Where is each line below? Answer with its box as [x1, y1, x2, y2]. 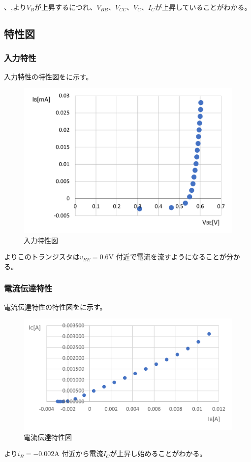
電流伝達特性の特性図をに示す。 [4, 301, 107, 312]
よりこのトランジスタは [4, 251, 80, 262]
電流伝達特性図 [24, 431, 72, 442]
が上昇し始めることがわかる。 [110, 448, 207, 459]
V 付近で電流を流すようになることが [108, 251, 226, 262]
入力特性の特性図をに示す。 [4, 71, 93, 81]
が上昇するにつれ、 [34, 2, 97, 12]
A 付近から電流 [54, 448, 103, 459]
